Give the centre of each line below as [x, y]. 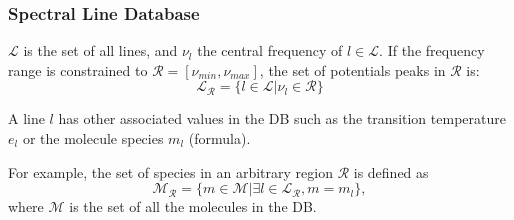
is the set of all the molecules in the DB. [193, 206]
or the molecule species [93, 138]
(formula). [219, 138]
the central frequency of [270, 50]
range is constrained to [78, 69]
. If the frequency [432, 50]
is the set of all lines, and [100, 50]
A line [26, 118]
